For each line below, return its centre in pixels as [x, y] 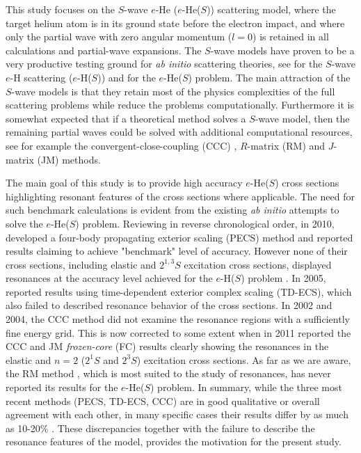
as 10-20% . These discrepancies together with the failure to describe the [160, 428]
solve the [24, 223]
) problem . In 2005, [283, 278]
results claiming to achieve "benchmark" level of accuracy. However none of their [177, 251]
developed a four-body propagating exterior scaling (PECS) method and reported [179, 237]
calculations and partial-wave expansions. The [104, 50]
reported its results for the [62, 387]
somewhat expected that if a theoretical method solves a [126, 118]
